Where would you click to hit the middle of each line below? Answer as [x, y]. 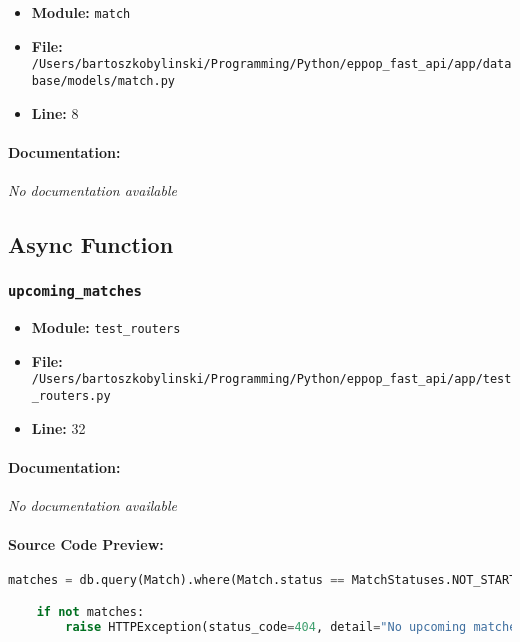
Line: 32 [58, 427]
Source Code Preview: [86, 544]
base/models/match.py [103, 80]
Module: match [81, 12]
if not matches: [90, 611]
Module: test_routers [106, 327]
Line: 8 [55, 112]
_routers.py [71, 396]
